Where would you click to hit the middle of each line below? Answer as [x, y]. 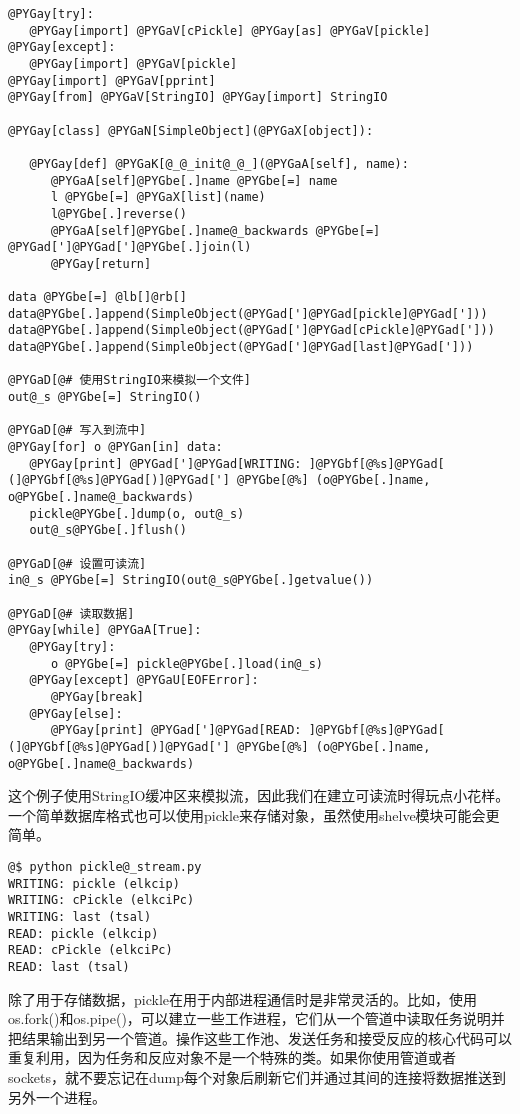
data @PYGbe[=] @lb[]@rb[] [97, 297]
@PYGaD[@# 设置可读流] [77, 563]
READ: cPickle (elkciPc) [90, 950]
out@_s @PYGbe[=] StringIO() [105, 397]
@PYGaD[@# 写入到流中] [77, 430]
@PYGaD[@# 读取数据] [71, 613]
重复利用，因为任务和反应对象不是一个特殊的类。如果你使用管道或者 [232, 1057]
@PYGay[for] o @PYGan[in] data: [115, 447]
